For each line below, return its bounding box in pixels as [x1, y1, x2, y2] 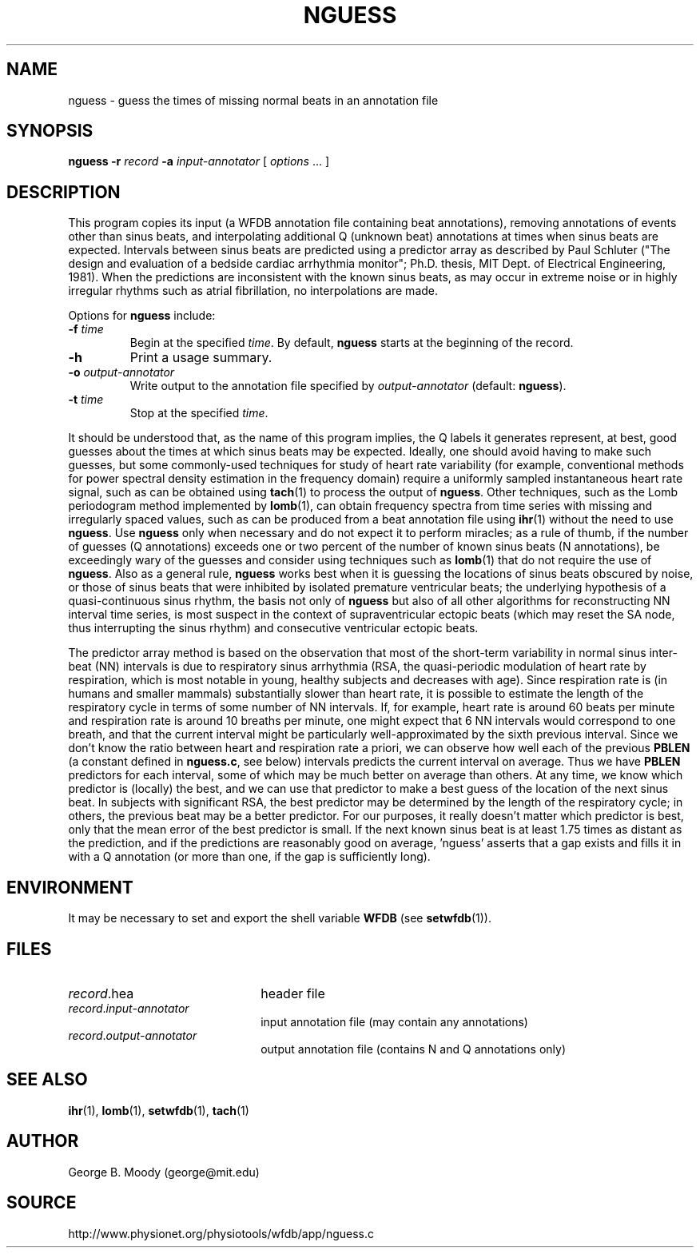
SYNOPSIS [6, 121, 93, 141]
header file [261, 985, 325, 1001]
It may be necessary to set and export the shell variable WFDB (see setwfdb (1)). [68, 911, 491, 926]
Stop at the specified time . [129, 406, 268, 420]
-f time [68, 322, 104, 336]
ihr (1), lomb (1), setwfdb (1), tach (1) [68, 1103, 249, 1117]
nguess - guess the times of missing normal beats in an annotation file [68, 93, 439, 107]
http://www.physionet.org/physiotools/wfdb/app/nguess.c [68, 1226, 375, 1240]
